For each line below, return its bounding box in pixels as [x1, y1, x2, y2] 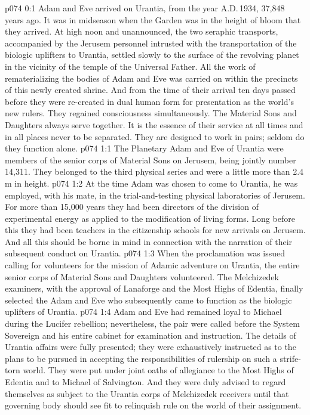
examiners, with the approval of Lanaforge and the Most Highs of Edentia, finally [5, 282, 303, 295]
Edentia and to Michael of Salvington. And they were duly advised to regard [5, 376, 286, 388]
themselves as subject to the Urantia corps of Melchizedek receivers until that [5, 387, 289, 399]
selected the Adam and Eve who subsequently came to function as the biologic [5, 293, 292, 306]
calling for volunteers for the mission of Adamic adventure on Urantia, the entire [5, 259, 300, 271]
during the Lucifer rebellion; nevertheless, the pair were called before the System [5, 317, 300, 330]
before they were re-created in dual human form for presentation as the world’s [5, 95, 294, 107]
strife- [280, 352, 301, 364]
